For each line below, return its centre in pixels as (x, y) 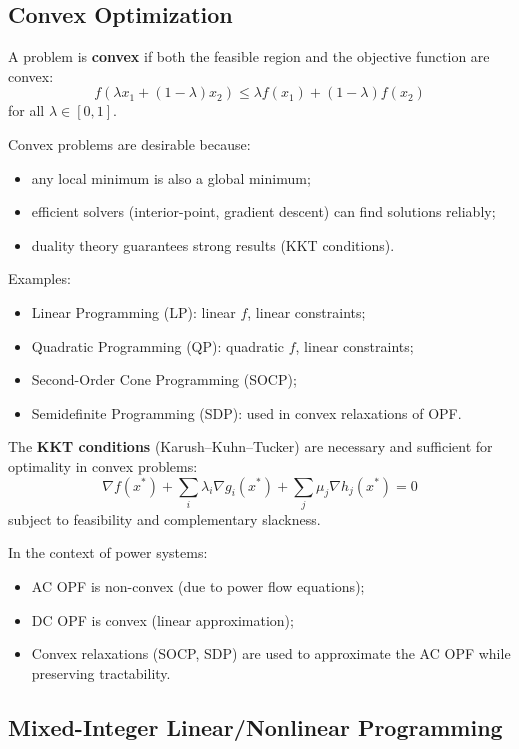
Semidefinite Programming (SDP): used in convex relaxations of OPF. (246, 412)
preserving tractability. (101, 672)
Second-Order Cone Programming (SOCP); (164, 379)
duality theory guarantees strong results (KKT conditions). (213, 244)
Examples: (39, 278)
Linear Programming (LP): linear (133, 311)
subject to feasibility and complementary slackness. (164, 518)
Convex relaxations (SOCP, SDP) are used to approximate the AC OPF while (271, 653)
